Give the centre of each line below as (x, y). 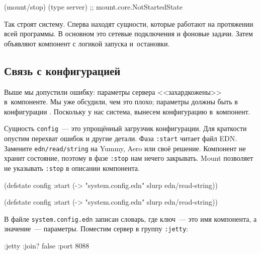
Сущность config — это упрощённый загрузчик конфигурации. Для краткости (125, 128)
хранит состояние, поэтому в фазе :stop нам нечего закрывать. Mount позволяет (129, 158)
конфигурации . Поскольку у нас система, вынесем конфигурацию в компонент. (127, 111)
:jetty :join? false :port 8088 (47, 246)
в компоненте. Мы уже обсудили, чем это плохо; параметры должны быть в (121, 102)
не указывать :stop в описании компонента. (72, 168)
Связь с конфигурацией (62, 70)
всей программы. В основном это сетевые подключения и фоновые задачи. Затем (128, 34)
